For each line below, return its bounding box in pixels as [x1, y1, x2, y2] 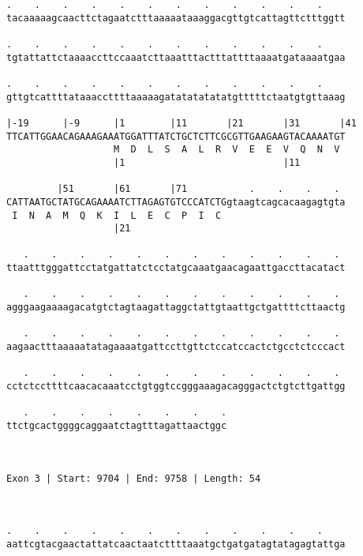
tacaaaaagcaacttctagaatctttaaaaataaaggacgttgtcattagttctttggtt [6, 12, 346, 24]
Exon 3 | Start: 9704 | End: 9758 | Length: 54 [6, 472, 261, 484]
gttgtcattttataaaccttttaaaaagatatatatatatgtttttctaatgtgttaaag [6, 91, 346, 103]
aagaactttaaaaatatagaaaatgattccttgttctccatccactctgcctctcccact [6, 341, 346, 353]
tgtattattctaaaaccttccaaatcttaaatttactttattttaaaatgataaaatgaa [6, 51, 346, 63]
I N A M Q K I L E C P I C [12, 209, 222, 221]
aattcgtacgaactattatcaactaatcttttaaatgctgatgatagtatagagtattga [6, 538, 346, 550]
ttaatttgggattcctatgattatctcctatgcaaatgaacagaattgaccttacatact [6, 262, 346, 274]
